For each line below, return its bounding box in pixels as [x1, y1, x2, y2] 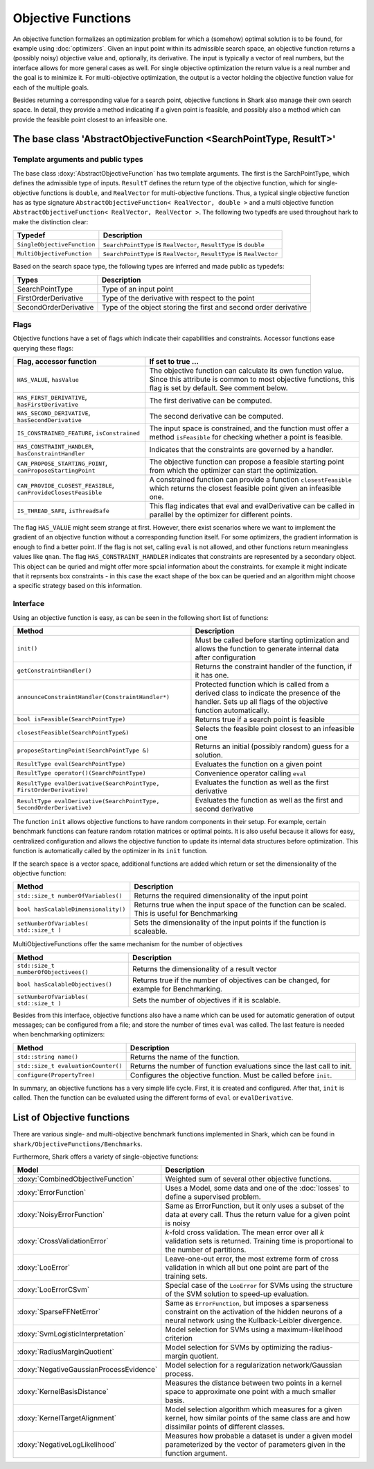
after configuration [195, 653, 256, 662]
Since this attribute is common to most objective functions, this [149, 375, 355, 385]
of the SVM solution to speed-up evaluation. [165, 1289, 310, 1299]
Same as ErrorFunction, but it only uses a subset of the [165, 1201, 344, 1211]
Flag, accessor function [17, 357, 97, 367]
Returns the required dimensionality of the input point [134, 891, 308, 900]
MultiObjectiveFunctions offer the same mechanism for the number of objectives [12, 940, 243, 948]
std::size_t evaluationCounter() [17, 1062, 123, 1070]
